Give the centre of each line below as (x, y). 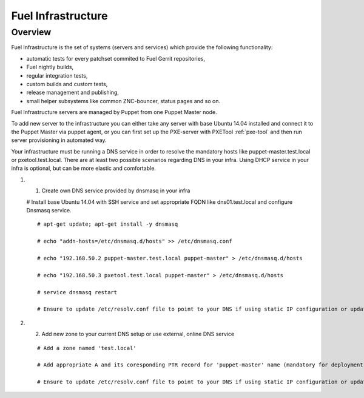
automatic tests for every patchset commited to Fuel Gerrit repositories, (116, 58)
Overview (31, 32)
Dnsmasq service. (49, 211)
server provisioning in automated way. (59, 140)
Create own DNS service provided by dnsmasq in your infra (116, 191)
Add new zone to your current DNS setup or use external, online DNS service (138, 334)
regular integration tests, (57, 75)
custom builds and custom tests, (67, 84)
